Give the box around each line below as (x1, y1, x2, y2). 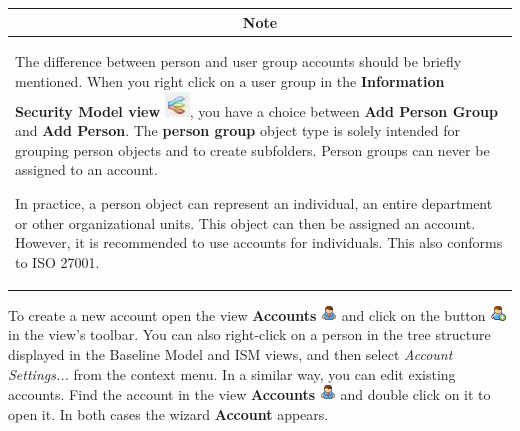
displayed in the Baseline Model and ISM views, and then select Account (8, 343, 453, 364)
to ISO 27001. (15, 251, 100, 272)
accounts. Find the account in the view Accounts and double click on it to (8, 384, 491, 405)
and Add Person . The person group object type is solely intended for (15, 120, 460, 141)
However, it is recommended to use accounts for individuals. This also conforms (15, 232, 503, 253)
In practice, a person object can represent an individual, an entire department (15, 192, 493, 213)
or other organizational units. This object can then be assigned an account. (15, 212, 476, 233)
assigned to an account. (15, 159, 158, 180)
